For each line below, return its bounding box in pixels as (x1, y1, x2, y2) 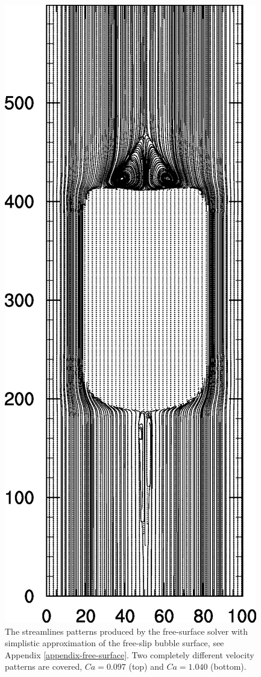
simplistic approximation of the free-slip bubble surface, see (5, 637, 224, 649)
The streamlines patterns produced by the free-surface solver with (5, 624, 248, 637)
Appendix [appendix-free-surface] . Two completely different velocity (5, 648, 254, 661)
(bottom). (210, 660, 247, 673)
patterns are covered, (5, 660, 83, 673)
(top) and (128, 660, 164, 673)
